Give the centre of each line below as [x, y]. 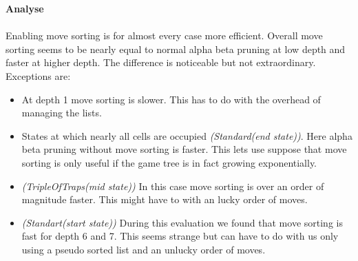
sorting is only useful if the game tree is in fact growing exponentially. [169, 162]
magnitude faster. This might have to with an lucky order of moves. [165, 199]
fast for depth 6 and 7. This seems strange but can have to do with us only [180, 236]
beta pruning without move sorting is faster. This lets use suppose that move [184, 149]
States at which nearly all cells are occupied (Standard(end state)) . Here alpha [187, 135]
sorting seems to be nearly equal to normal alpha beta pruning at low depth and [176, 49]
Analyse [25, 8]
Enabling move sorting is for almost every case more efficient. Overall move [164, 35]
